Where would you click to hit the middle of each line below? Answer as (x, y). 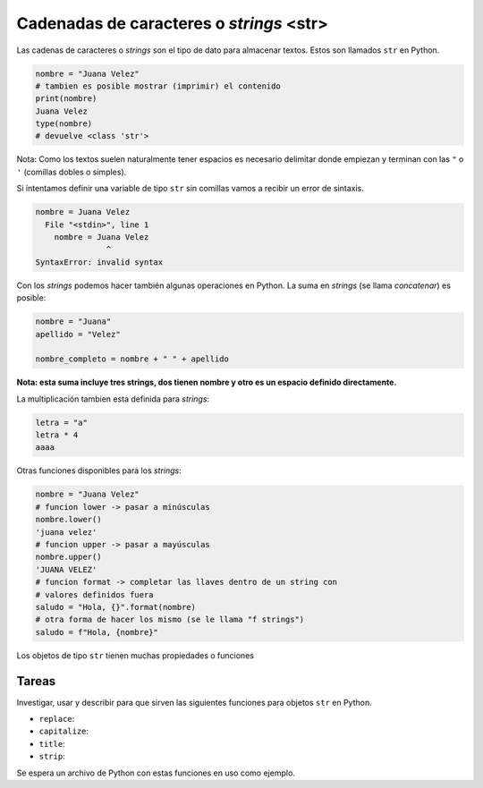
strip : (52, 757)
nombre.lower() (68, 520)
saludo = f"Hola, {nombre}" (97, 632)
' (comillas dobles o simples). (72, 172)
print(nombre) (66, 99)
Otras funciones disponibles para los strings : (99, 470)
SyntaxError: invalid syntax (99, 262)
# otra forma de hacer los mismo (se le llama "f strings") (170, 620)
